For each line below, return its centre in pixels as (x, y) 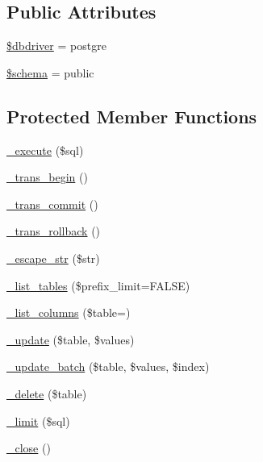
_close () (29, 448)
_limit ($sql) (38, 420)
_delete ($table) (47, 393)
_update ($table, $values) (71, 339)
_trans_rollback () (54, 231)
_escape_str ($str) (53, 258)
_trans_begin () (47, 177)
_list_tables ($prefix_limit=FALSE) (98, 285)
